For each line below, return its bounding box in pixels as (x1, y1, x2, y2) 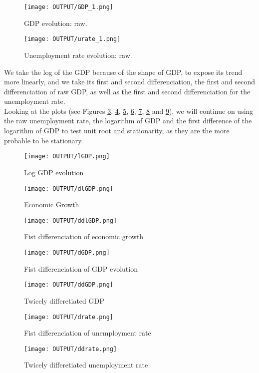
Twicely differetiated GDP (24, 295, 104, 306)
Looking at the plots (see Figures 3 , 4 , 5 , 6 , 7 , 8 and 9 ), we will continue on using (4, 105, 254, 116)
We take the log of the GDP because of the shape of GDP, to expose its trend (4, 66, 243, 77)
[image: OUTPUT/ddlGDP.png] (24, 217, 117, 224)
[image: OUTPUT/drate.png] (24, 313, 113, 321)
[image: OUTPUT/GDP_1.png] (24, 3, 113, 10)
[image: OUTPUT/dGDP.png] (24, 249, 110, 256)
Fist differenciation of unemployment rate (24, 328, 151, 338)
